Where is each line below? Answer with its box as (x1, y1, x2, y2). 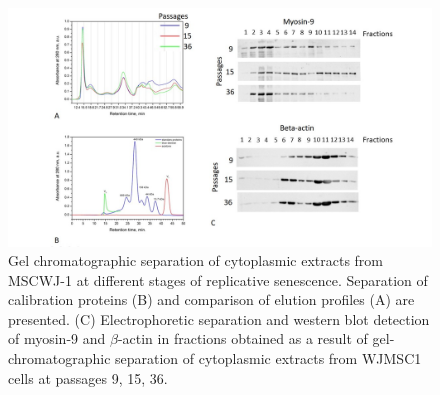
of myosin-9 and (8, 328, 106, 349)
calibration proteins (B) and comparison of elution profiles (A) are (8, 289, 415, 310)
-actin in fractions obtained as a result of (117, 328, 368, 349)
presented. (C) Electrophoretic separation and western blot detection (8, 308, 430, 329)
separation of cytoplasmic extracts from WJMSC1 (115, 348, 422, 369)
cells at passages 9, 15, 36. (8, 367, 168, 388)
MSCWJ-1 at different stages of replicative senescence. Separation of (8, 269, 428, 290)
